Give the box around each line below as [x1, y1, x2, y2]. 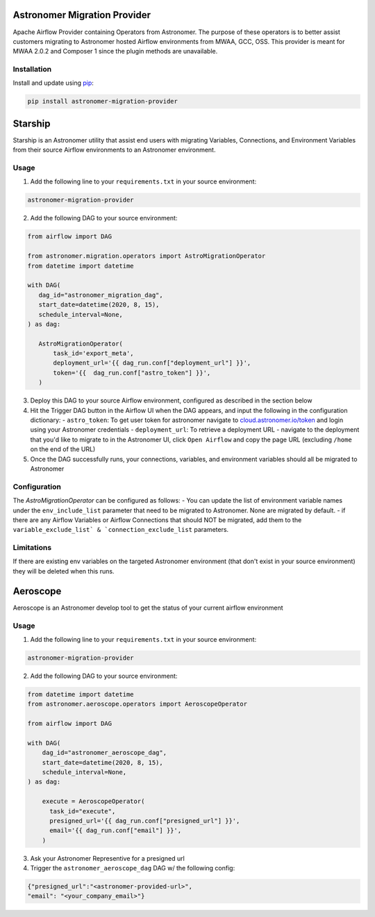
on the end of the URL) [30, 445, 96, 453]
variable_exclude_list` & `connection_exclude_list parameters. [12, 526, 229, 534]
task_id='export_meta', [53, 350, 135, 357]
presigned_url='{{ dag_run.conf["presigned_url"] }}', [49, 817, 240, 825]
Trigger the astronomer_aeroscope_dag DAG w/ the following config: [30, 864, 235, 873]
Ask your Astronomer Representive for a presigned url [30, 854, 185, 862]
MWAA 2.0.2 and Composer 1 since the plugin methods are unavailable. [12, 47, 218, 56]
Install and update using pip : [12, 79, 94, 87]
